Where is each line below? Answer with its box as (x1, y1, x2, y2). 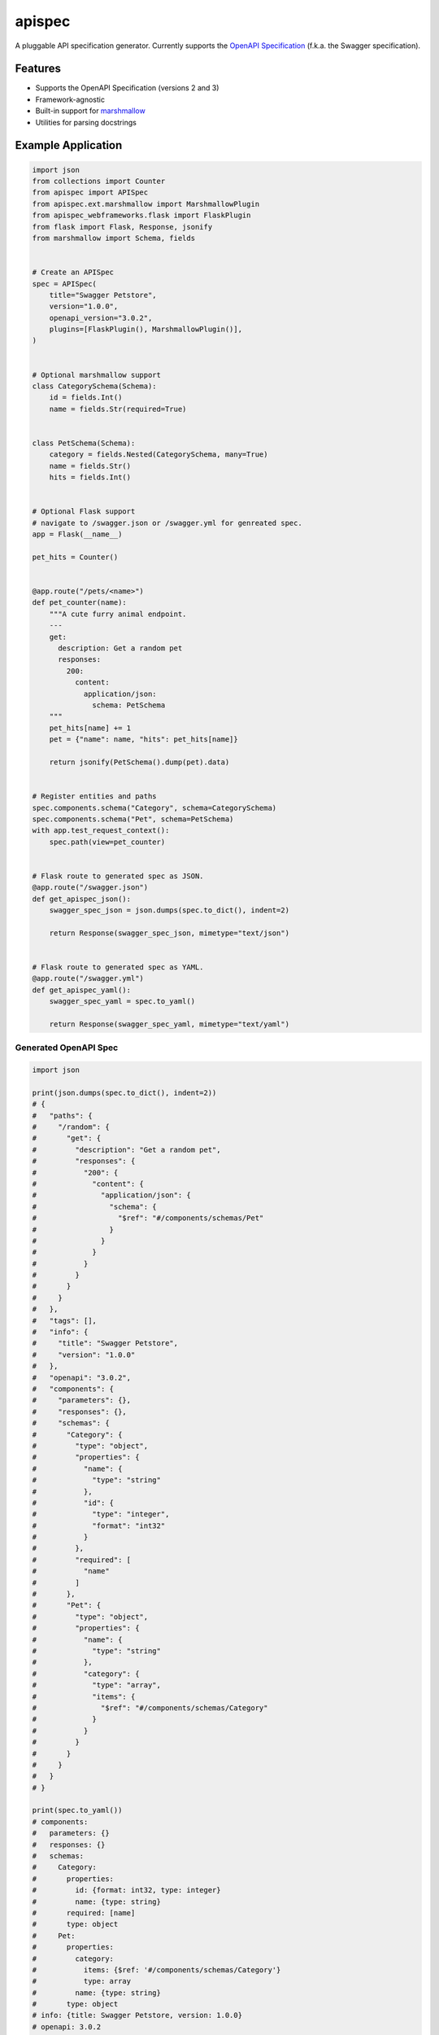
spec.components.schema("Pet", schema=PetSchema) (32, 814, 234, 824)
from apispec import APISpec (32, 188, 149, 197)
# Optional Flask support (32, 507, 136, 516)
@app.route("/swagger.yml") (32, 974, 144, 983)
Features (15, 62, 61, 76)
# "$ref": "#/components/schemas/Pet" (32, 1214, 264, 1223)
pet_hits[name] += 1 (49, 723, 132, 733)
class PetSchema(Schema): (32, 439, 136, 448)
